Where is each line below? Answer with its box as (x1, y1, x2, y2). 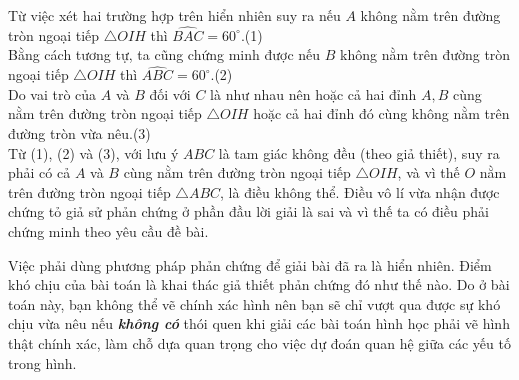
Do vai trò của (8, 83, 97, 104)
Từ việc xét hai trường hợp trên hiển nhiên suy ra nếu (8, 5, 341, 25)
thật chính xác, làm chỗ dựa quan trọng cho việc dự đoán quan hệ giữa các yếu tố (8, 332, 511, 353)
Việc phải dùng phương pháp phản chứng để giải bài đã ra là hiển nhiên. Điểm (8, 254, 492, 275)
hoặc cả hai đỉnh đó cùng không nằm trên (253, 103, 510, 124)
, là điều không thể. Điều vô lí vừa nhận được (220, 181, 500, 202)
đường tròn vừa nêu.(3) (8, 123, 151, 143)
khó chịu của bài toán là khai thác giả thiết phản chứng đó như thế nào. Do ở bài (8, 274, 510, 295)
